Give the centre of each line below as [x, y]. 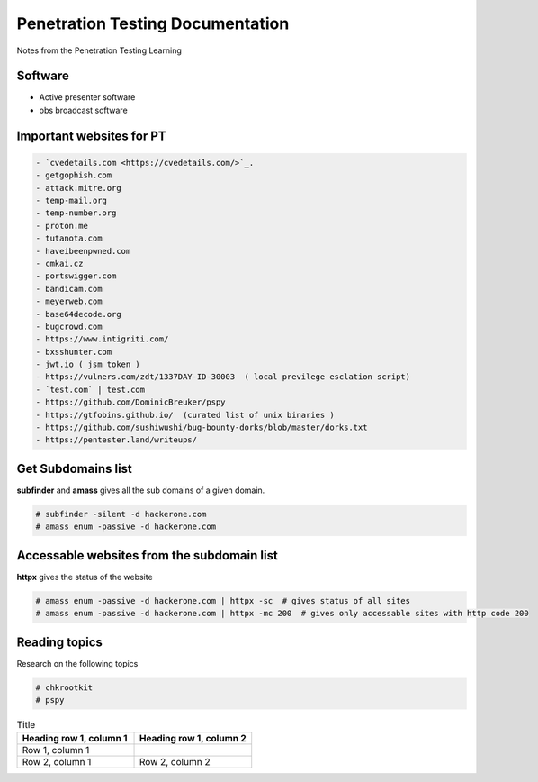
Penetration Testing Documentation [153, 23]
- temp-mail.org [72, 201]
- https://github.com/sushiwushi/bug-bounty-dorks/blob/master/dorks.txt [202, 427]
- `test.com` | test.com [90, 389]
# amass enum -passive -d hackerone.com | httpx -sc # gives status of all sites [223, 600]
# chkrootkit [64, 687]
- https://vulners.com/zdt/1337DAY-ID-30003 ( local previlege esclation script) [223, 377]
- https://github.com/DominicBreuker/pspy [130, 402]
